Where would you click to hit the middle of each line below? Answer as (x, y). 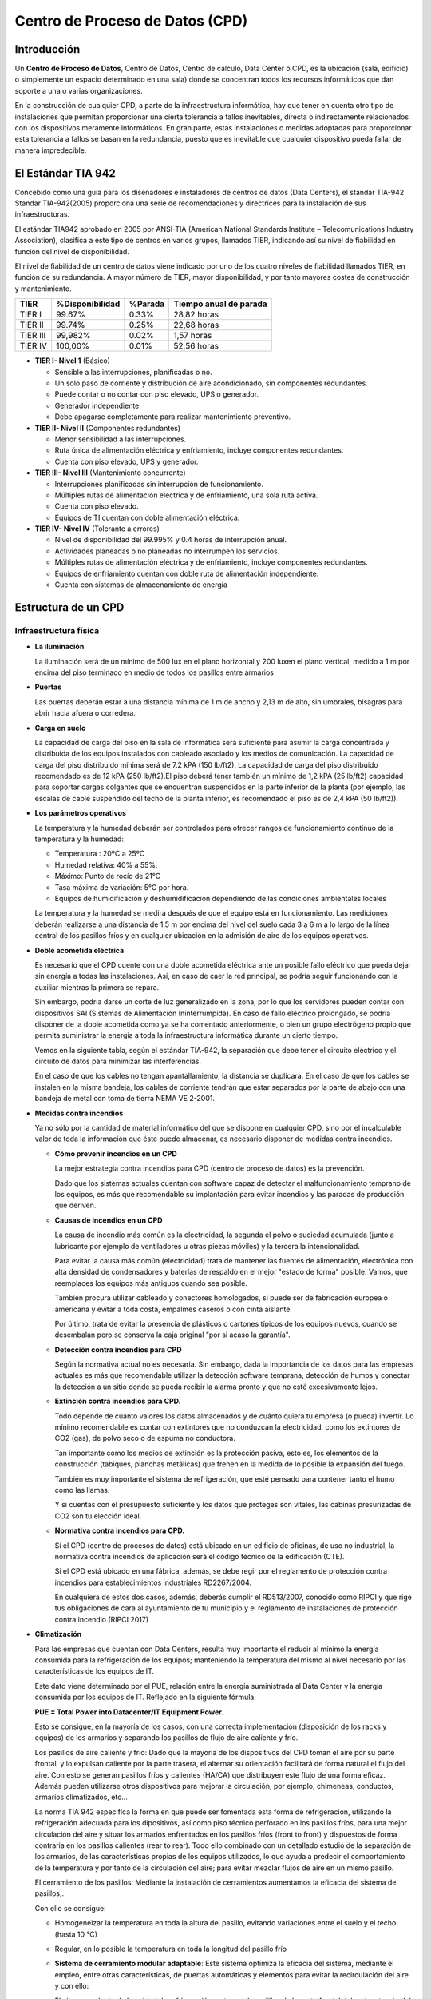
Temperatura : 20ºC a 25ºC (100, 854)
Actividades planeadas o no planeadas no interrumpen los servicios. (167, 551)
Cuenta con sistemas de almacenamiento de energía (141, 585)
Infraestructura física (57, 630)
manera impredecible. (51, 150)
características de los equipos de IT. (95, 1671)
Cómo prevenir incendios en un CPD (116, 1153)
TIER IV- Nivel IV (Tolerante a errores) (97, 529)
